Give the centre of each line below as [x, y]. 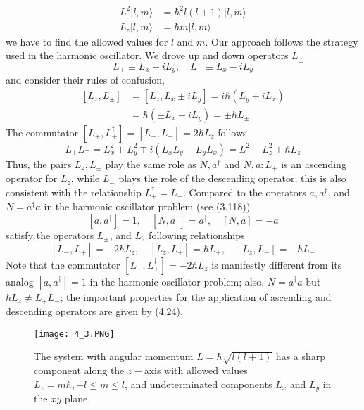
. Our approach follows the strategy [282, 41]
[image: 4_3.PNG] [74, 334]
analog [20, 281]
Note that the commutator [63, 264]
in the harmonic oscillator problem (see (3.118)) [147, 206]
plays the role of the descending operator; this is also [232, 178]
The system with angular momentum [114, 356]
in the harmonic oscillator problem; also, [177, 281]
